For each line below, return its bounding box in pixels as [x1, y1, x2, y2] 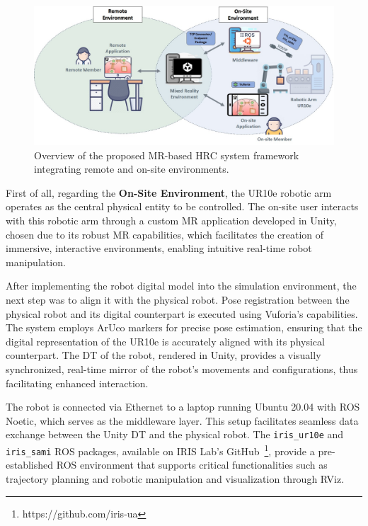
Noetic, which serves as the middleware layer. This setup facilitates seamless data [6, 413, 359, 428]
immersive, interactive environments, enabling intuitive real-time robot [6, 241, 312, 256]
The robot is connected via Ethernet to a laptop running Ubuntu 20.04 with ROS [6, 399, 360, 414]
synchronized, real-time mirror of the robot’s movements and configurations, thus [6, 362, 358, 376]
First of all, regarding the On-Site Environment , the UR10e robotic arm [6, 185, 332, 200]
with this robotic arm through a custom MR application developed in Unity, [6, 213, 337, 228]
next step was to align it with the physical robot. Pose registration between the [6, 292, 350, 307]
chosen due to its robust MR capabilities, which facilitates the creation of [6, 227, 324, 241]
